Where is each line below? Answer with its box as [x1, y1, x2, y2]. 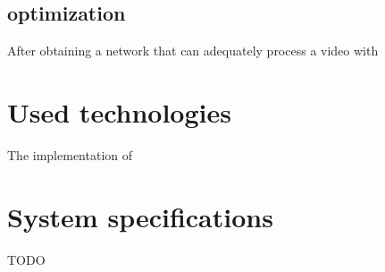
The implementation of [7, 145, 132, 164]
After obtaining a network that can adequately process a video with [7, 41, 379, 60]
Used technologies [7, 93, 231, 130]
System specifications [7, 198, 273, 234]
